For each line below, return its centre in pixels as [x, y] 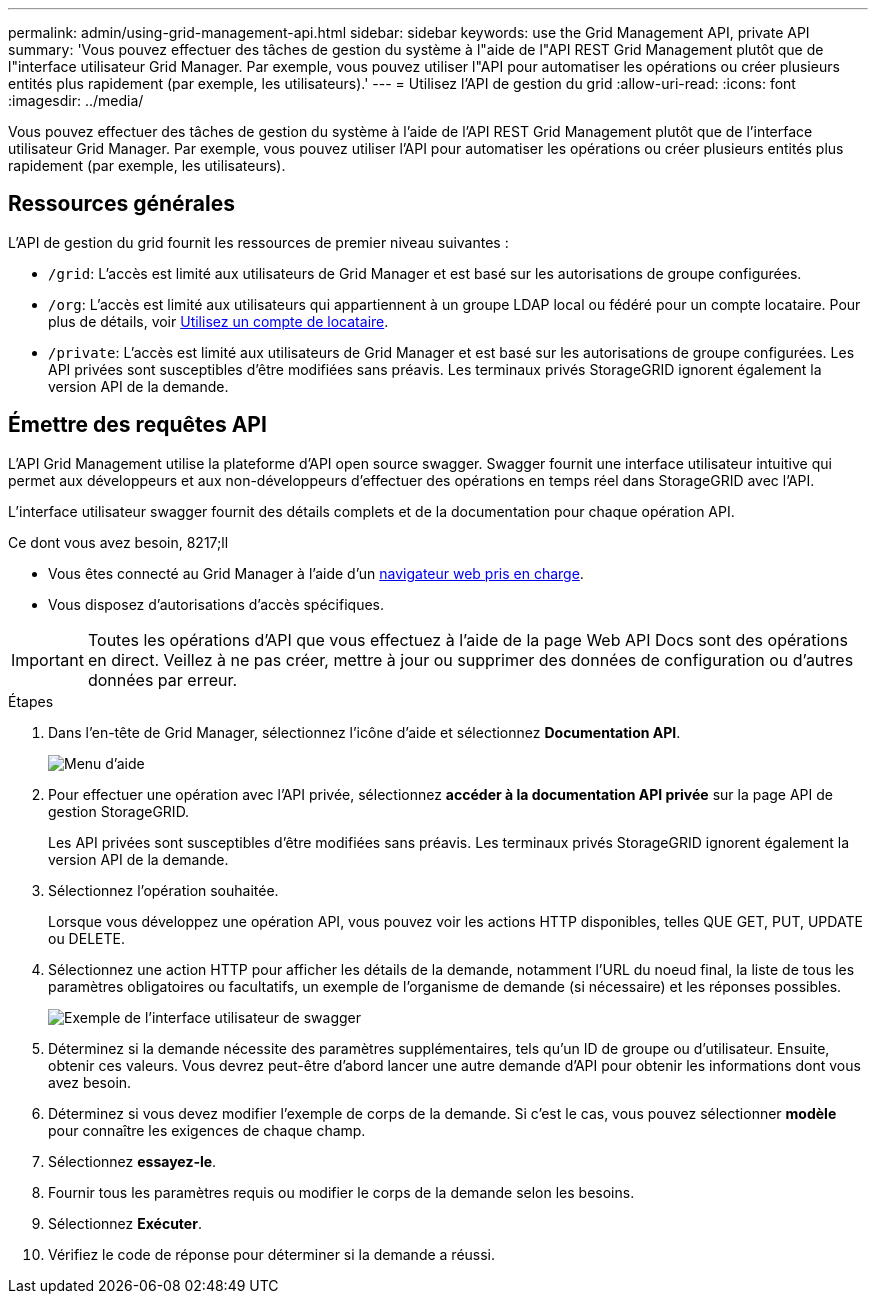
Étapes [31, 701]
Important [47, 659]
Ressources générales [121, 204]
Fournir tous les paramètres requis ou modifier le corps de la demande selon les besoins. [341, 1192]
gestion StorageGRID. [119, 811]
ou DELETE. [86, 938]
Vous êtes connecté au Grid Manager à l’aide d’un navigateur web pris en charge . [316, 573]
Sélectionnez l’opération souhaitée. [163, 890]
